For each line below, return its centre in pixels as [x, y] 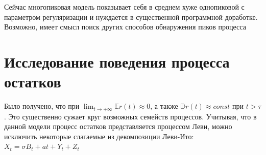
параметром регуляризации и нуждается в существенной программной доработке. [131, 17]
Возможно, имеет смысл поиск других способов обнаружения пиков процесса [125, 27]
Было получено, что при [42, 106]
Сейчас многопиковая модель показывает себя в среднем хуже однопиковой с [124, 7]
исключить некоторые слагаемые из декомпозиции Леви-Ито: [99, 136]
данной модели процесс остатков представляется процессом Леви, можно [118, 126]
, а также [164, 106]
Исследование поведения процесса [117, 61]
